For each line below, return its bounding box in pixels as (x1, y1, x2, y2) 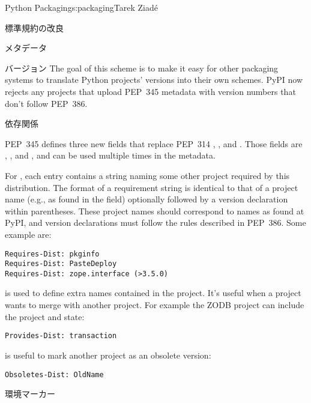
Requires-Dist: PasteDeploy (5, 259, 117, 268)
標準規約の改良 (5, 21, 64, 34)
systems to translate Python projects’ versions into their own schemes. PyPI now (5, 73, 303, 86)
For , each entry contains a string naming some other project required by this (5, 169, 290, 181)
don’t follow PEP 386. (5, 97, 88, 109)
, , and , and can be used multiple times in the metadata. (5, 149, 216, 162)
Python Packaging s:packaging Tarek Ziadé (5, 1, 158, 13)
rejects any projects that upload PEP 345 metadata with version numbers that (5, 85, 296, 97)
